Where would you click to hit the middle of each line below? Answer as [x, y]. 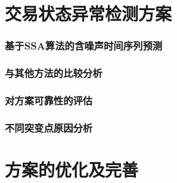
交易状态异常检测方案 [88, 13]
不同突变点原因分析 [49, 127]
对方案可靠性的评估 [49, 100]
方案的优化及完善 [72, 169]
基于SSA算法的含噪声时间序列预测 [84, 46]
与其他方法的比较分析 [54, 73]
